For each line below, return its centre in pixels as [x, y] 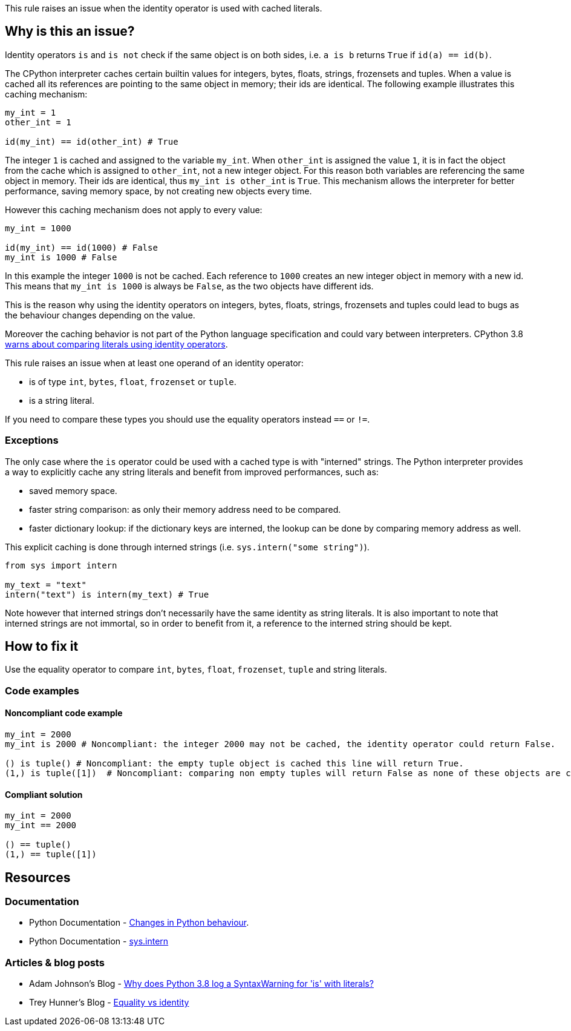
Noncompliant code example [64, 713]
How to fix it [42, 647]
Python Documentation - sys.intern [99, 941]
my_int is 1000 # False [61, 257]
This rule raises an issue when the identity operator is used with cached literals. [164, 8]
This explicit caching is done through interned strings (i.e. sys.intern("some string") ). [187, 547]
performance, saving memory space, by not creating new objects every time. [158, 191]
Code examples [42, 690]
